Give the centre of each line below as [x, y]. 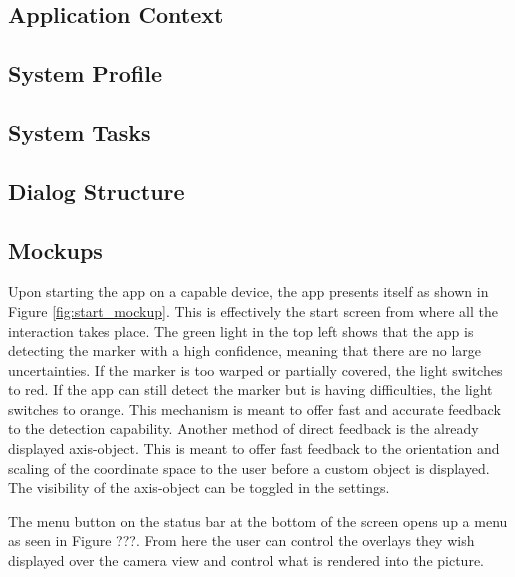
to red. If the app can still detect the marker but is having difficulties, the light [250, 389]
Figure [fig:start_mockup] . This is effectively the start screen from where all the [253, 310]
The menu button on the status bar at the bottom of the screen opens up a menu [258, 520]
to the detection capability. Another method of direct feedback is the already [243, 428]
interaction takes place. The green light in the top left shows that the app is [241, 330]
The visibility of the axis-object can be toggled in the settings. [199, 487]
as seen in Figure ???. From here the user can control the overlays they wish [241, 540]
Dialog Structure [96, 190]
